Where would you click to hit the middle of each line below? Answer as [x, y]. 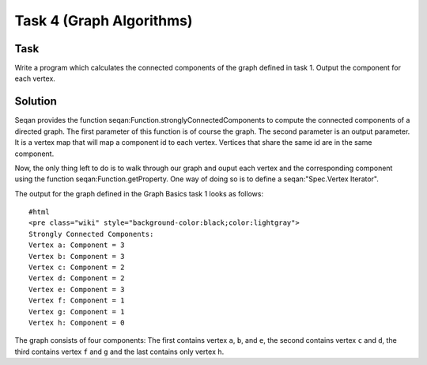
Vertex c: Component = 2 [77, 268]
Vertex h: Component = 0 [77, 323]
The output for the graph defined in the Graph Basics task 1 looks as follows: [139, 193]
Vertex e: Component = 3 [77, 289]
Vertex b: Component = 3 [77, 256]
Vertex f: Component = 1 [77, 300]
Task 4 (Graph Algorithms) [104, 21]
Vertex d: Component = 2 [77, 278]
